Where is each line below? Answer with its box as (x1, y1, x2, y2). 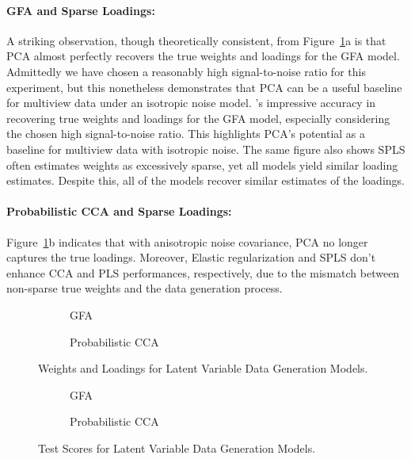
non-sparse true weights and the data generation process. (6, 280, 283, 296)
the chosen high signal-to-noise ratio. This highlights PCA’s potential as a (6, 125, 366, 142)
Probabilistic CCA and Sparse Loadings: (6, 203, 232, 220)
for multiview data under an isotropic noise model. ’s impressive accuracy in (6, 94, 376, 111)
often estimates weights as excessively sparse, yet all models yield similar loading (6, 156, 398, 173)
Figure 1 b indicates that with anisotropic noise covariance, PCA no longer (6, 233, 368, 250)
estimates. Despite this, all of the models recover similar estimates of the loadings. (6, 172, 405, 189)
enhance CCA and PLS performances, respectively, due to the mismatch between (6, 264, 400, 281)
